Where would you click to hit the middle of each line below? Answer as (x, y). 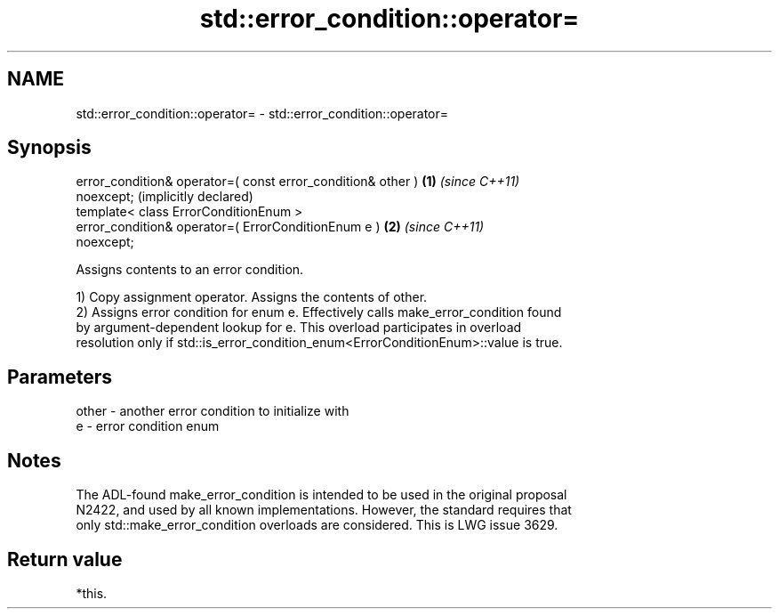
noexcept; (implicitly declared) (165, 197)
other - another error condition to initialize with (213, 411)
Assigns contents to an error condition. (190, 270)
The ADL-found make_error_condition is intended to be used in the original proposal (321, 495)
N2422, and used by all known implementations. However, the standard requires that (324, 510)
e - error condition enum (148, 426)
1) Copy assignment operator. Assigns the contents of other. (252, 297)
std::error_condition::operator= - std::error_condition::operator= (262, 113)
